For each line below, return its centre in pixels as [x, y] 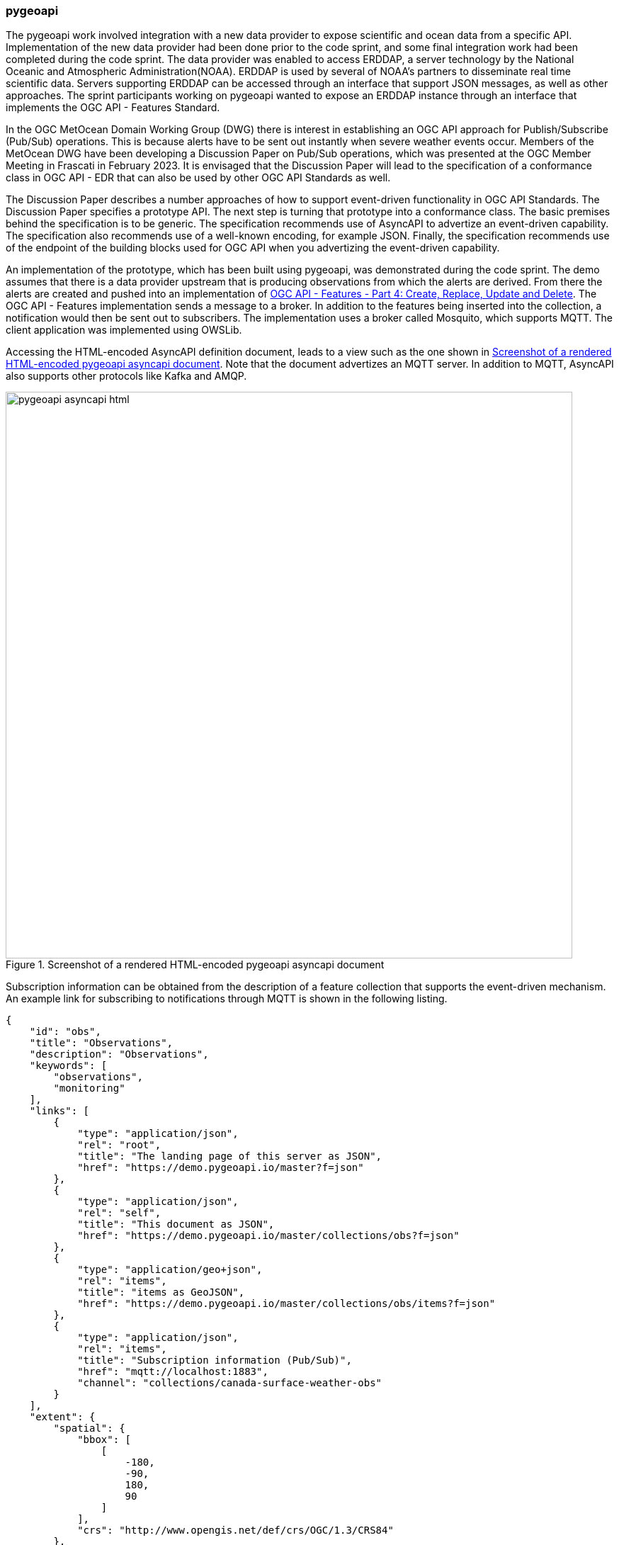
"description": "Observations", [119, 1054]
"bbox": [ [104, 1440]
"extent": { [62, 1417]
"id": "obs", [65, 1032]
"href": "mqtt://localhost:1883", [173, 1372]
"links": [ [59, 1111]
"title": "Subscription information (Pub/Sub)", [215, 1360]
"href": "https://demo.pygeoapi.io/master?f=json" [221, 1168]
